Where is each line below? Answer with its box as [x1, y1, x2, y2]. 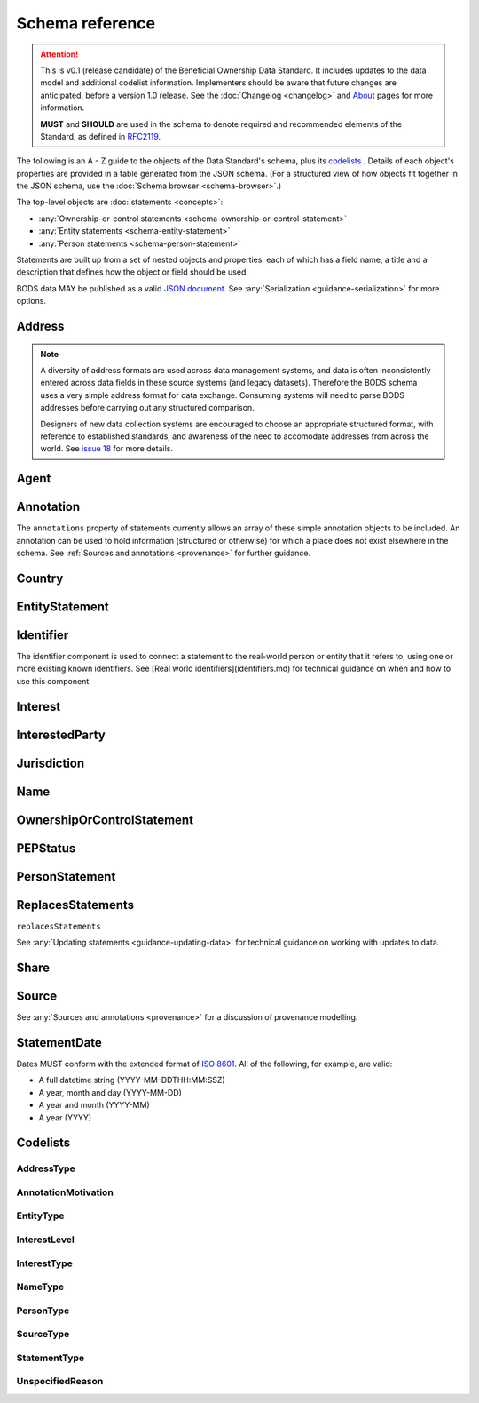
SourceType [16, 1328, 70, 1341]
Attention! [40, 49, 79, 60]
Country [16, 570, 64, 586]
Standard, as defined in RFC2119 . [40, 131, 161, 141]
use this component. [16, 675, 92, 686]
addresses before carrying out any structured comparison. [40, 403, 255, 413]
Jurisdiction [16, 755, 85, 770]
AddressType [16, 1162, 75, 1175]
